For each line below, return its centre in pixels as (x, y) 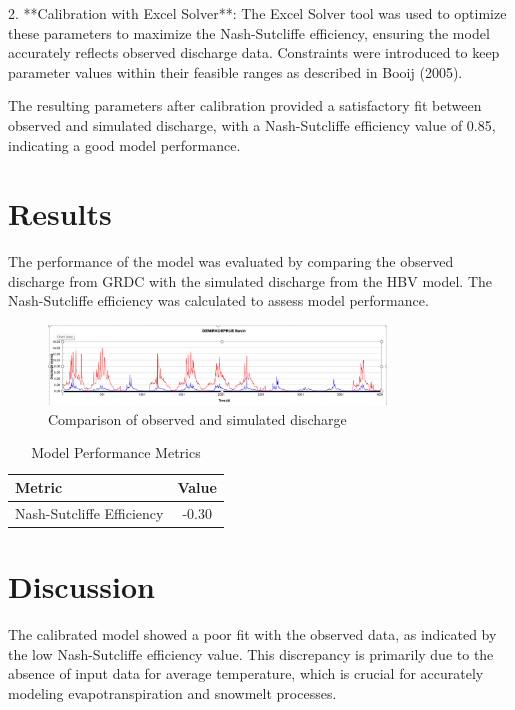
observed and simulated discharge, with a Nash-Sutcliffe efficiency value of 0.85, (252, 124)
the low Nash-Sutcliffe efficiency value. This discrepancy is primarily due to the (251, 653)
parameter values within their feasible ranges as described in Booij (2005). (235, 71)
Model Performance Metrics (116, 452)
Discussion (81, 586)
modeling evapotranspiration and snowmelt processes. (172, 692)
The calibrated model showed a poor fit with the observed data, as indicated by (252, 634)
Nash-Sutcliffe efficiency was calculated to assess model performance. (218, 300)
